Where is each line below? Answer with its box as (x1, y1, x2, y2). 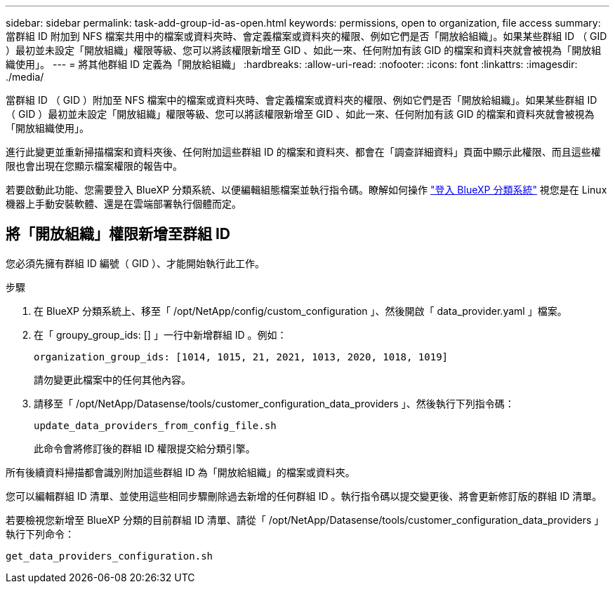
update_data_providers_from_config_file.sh (34, 419, 277, 431)
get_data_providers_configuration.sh (6, 550, 213, 562)
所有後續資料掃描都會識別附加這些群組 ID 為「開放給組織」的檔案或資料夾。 (6, 466, 355, 478)
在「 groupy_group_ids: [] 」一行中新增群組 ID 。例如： (34, 328, 287, 341)
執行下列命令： (6, 527, 74, 540)
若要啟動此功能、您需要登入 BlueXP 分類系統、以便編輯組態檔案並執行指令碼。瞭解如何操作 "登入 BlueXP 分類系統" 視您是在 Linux (6, 184, 607, 196)
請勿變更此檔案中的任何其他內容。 (34, 373, 191, 386)
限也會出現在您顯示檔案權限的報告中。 (6, 160, 183, 172)
